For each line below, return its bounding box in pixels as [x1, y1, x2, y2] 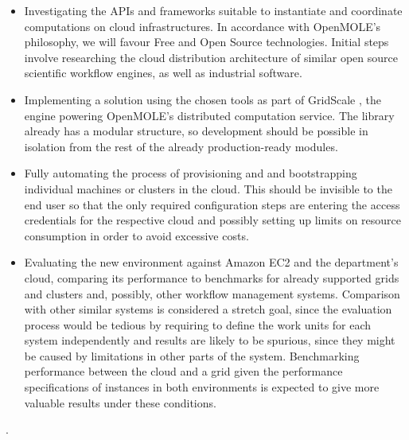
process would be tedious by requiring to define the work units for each [24, 316, 372, 333]
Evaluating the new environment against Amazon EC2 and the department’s [24, 254, 399, 271]
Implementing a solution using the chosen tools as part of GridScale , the [24, 91, 381, 107]
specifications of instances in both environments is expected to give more [24, 379, 380, 395]
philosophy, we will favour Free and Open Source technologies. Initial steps [24, 33, 389, 50]
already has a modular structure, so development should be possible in [24, 123, 368, 139]
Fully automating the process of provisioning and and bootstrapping [24, 165, 357, 181]
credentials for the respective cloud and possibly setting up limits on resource [24, 212, 402, 228]
